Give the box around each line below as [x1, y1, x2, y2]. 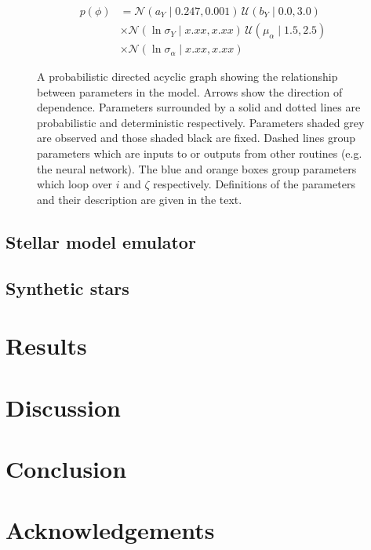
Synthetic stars [5, 275, 129, 300]
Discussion [5, 391, 121, 423]
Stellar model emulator [5, 229, 196, 253]
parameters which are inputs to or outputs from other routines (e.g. [37, 145, 362, 162]
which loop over [37, 176, 113, 192]
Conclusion [5, 452, 127, 484]
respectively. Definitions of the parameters [153, 176, 355, 192]
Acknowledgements [5, 514, 215, 546]
